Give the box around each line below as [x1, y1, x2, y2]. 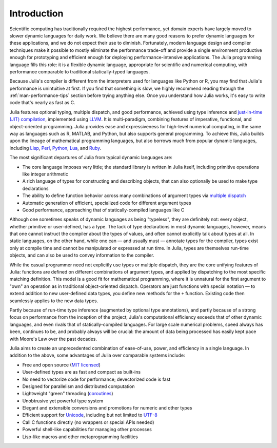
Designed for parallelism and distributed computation [22, 383, 135, 389]
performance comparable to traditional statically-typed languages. [9, 68, 150, 74]
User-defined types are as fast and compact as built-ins [22, 369, 141, 375]
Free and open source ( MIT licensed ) [22, 362, 101, 368]
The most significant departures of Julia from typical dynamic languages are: [9, 154, 173, 161]
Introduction [9, 8, 64, 19]
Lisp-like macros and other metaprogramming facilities [22, 434, 138, 440]
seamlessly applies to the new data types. [9, 298, 98, 304]
